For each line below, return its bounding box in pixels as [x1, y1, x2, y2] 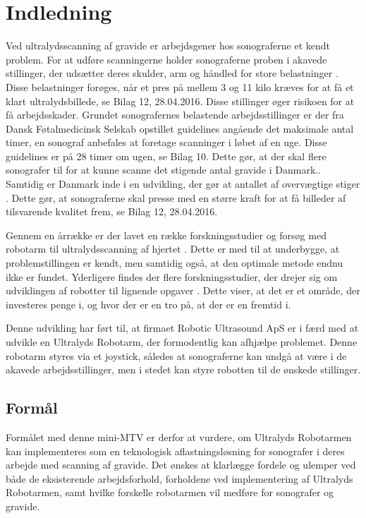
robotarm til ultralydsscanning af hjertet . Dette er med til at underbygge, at [6, 241, 340, 256]
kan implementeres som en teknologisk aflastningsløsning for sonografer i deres [6, 443, 345, 458]
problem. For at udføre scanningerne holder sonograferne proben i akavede [6, 52, 327, 66]
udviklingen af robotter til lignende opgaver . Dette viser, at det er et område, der [6, 283, 360, 298]
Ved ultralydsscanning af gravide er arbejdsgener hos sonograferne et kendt [6, 38, 330, 53]
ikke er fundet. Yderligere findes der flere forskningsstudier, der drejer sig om [6, 269, 338, 284]
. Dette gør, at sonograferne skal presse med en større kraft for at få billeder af [6, 190, 346, 205]
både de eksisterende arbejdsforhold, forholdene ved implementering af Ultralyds [6, 471, 353, 486]
